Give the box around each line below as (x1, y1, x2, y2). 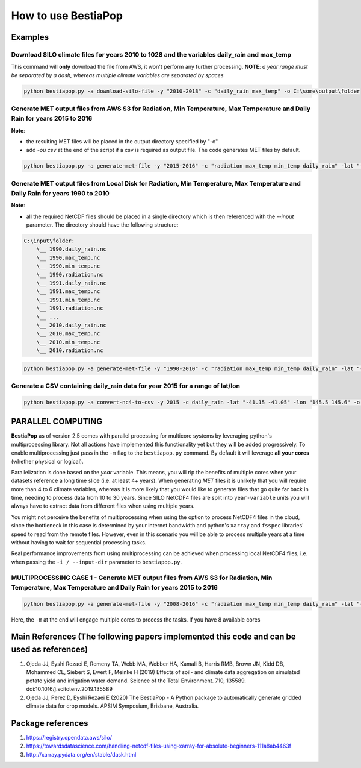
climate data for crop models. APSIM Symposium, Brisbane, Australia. (26, 702, 199, 710)
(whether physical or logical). (11, 458, 84, 465)
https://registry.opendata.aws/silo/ (26, 734, 113, 741)
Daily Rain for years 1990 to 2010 (11, 189, 110, 197)
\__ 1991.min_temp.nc (36, 296, 100, 303)
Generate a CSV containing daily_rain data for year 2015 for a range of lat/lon (11, 382, 241, 390)
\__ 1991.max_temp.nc (36, 288, 100, 295)
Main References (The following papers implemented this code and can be (11, 632, 296, 642)
